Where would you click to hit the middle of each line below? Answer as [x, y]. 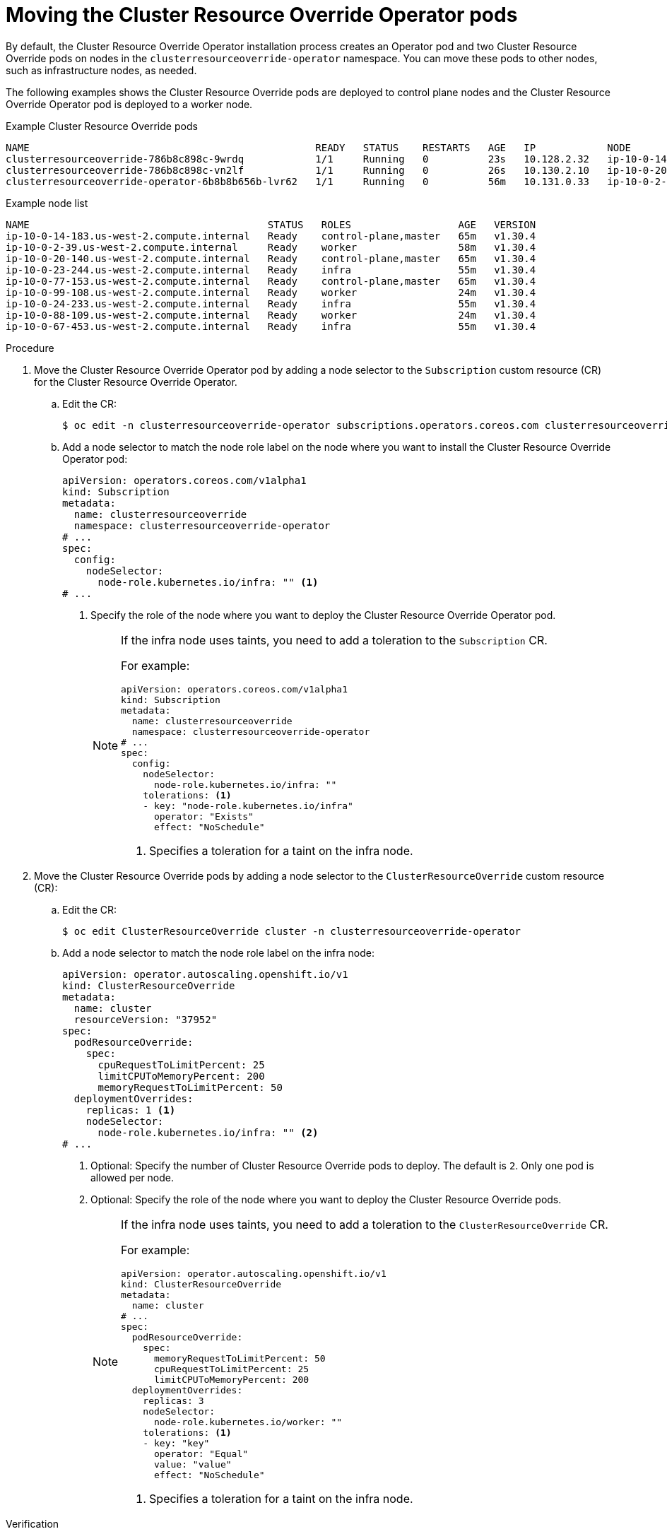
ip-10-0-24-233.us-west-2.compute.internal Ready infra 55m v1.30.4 [271, 303]
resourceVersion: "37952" [146, 1019]
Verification [33, 1523]
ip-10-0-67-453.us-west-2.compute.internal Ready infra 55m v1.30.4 [271, 326]
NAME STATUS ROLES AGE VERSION [271, 224]
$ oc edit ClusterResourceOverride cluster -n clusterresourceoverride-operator [292, 931]
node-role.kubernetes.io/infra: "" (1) [208, 582]
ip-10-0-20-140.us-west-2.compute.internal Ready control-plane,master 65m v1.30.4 [271, 258]
